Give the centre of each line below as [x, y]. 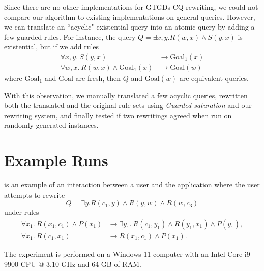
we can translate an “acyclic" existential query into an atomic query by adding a [129, 27]
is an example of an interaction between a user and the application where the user [132, 185]
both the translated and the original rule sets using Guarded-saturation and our [128, 105]
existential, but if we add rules [52, 47]
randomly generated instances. [51, 125]
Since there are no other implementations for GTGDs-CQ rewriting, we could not [131, 7]
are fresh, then [98, 78]
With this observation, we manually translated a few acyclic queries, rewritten [126, 95]
